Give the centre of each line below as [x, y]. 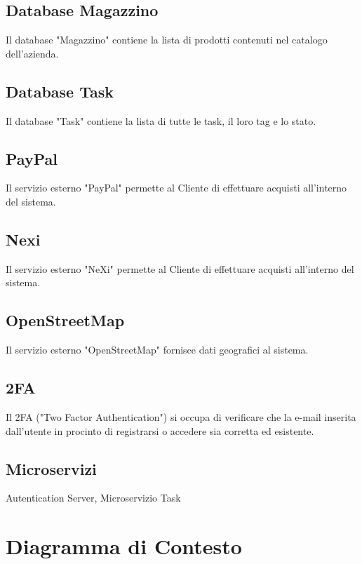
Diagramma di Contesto [124, 546]
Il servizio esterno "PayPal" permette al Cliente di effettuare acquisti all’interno [176, 188]
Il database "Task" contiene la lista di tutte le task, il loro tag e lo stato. [161, 120]
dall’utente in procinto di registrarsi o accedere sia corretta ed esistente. [160, 430]
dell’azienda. [32, 53]
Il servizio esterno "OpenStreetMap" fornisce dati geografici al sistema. [157, 350]
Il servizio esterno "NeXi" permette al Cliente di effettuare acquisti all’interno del [180, 268]
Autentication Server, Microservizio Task [93, 498]
